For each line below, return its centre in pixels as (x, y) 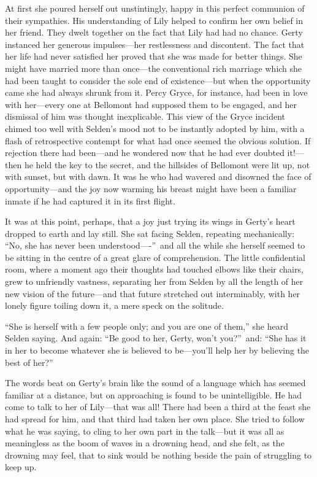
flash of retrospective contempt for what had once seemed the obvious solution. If (158, 140)
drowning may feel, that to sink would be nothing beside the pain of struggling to (158, 455)
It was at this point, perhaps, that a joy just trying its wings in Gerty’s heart (150, 221)
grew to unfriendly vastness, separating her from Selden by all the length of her (154, 281)
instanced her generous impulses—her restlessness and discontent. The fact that (155, 44)
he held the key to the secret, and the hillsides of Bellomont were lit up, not (167, 164)
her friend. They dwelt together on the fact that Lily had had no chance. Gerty (154, 32)
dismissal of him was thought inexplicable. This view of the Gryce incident (145, 116)
